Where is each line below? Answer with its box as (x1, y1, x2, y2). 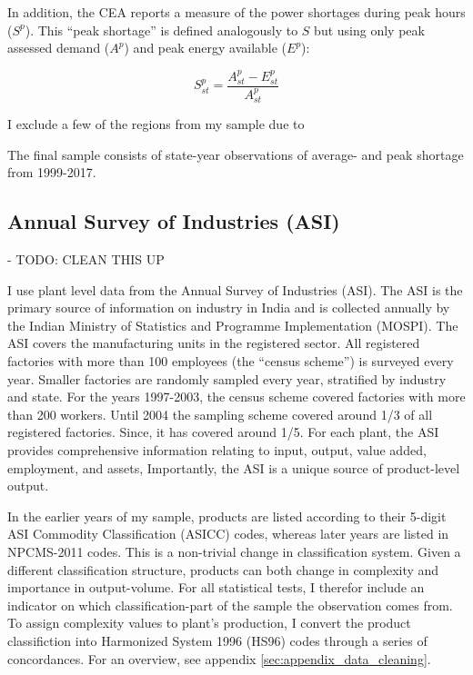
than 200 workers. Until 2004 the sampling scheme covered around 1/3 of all (7, 404, 433, 423)
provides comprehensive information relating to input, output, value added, (7, 441, 427, 460)
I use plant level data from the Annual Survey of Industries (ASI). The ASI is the (7, 280, 463, 299)
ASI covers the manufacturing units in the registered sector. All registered (7, 333, 420, 352)
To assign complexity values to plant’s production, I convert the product (7, 613, 411, 632)
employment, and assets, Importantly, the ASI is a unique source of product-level (7, 458, 460, 477)
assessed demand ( (7, 38, 110, 57)
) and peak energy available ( (124, 38, 287, 57)
